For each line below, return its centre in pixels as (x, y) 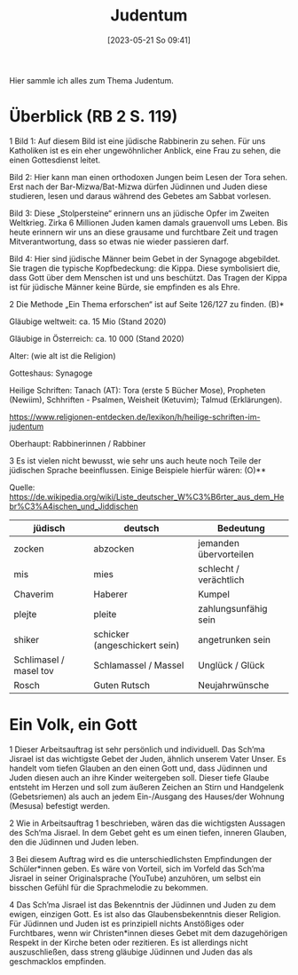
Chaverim (34, 594)
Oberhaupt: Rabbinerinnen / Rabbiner (78, 443)
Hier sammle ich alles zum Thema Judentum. (92, 80)
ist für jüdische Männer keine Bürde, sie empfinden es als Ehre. (125, 287)
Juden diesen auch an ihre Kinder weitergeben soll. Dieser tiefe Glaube (139, 777)
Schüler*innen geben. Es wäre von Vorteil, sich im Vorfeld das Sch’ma (137, 868)
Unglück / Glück (231, 665)
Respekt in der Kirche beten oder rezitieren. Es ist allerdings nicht (129, 942)
